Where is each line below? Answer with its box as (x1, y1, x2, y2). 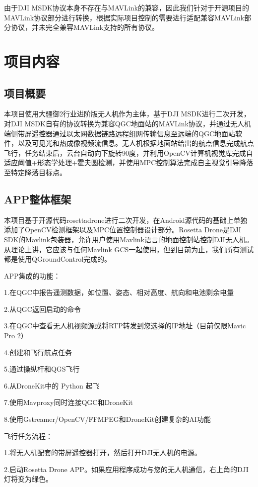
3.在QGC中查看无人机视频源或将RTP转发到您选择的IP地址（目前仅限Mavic (4, 320, 246, 331)
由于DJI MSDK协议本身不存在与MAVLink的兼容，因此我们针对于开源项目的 (4, 2, 249, 12)
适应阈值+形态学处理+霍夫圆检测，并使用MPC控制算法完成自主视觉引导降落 (4, 157, 254, 168)
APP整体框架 (4, 191, 71, 206)
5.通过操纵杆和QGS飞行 (4, 364, 80, 374)
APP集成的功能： (4, 270, 61, 281)
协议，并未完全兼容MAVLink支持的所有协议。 (10, 22, 159, 32)
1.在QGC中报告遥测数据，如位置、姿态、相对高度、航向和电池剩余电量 (4, 287, 234, 297)
